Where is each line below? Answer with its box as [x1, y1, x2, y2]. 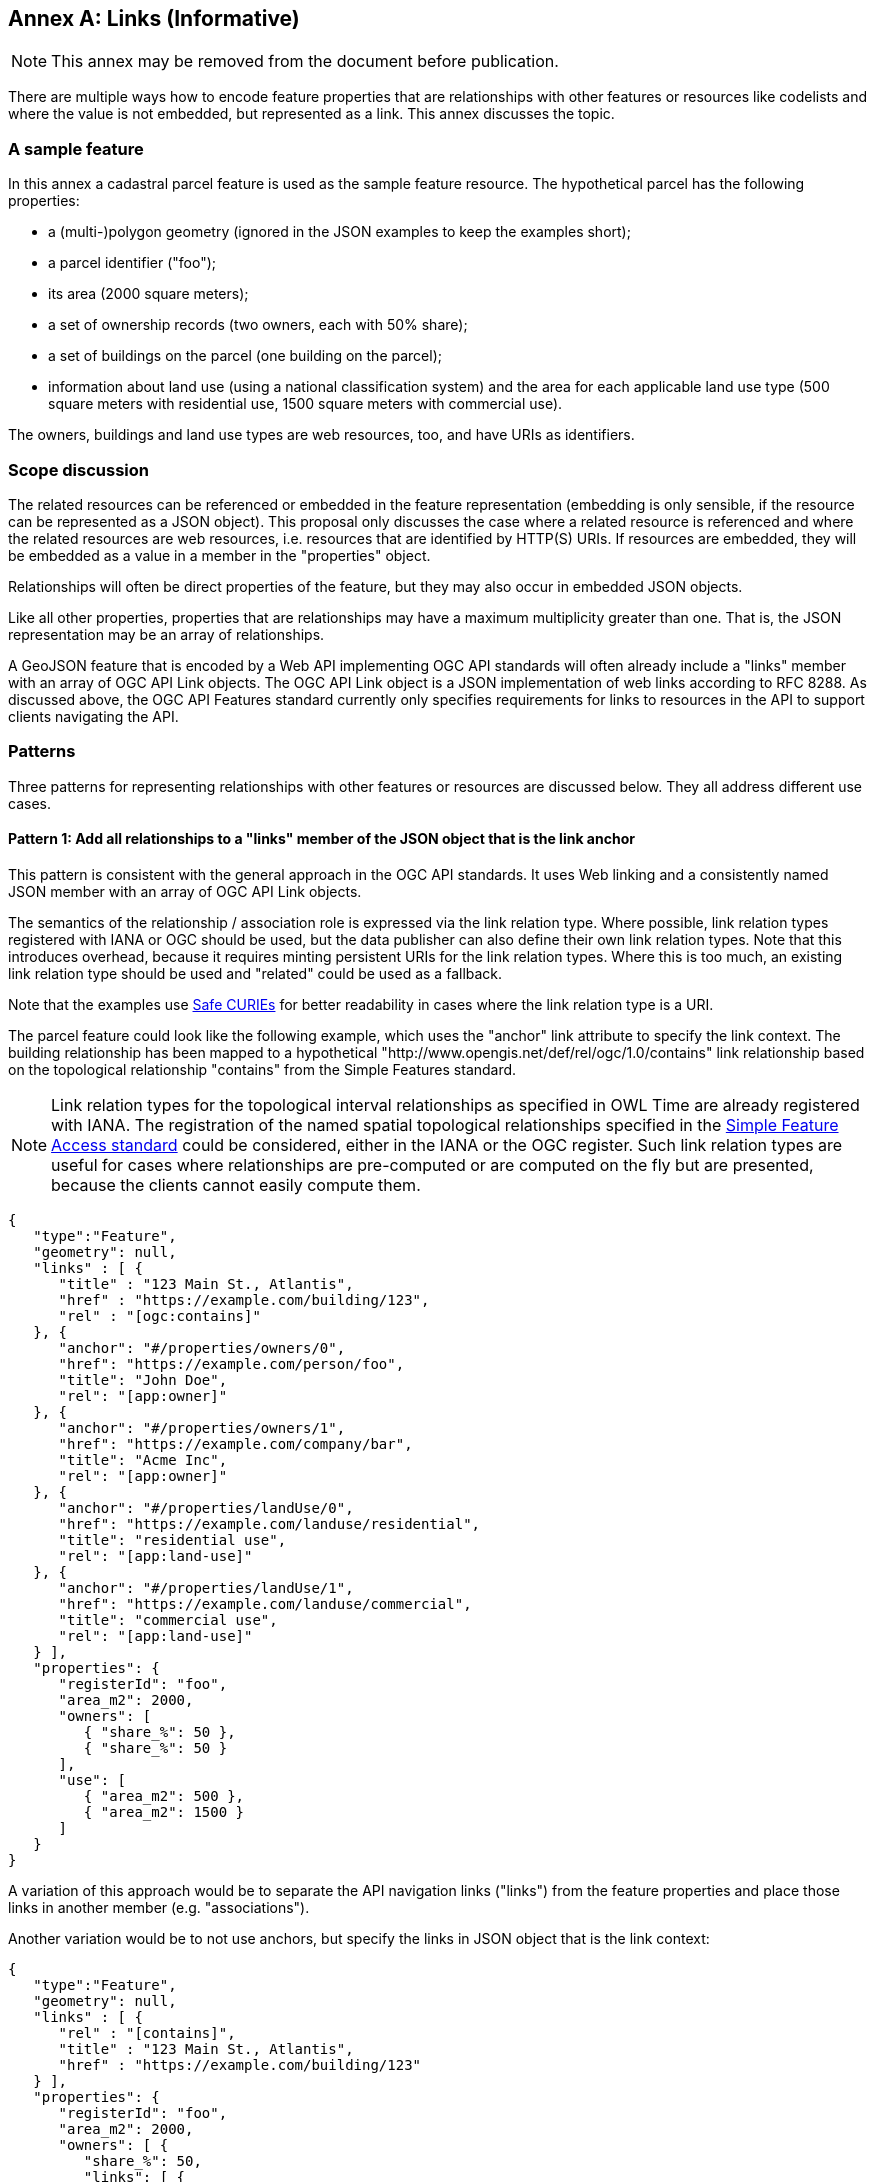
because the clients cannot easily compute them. [51, 1174, 421, 1195]
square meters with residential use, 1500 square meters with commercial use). [48, 395, 563, 413]
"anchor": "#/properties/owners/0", [58, 1339, 346, 1356]
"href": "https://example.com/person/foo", [58, 1355, 405, 1372]
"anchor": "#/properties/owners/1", [58, 1419, 346, 1436]
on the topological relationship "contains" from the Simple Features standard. [8, 1060, 517, 1078]
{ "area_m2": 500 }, [83, 1787, 245, 1804]
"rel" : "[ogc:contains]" [58, 1307, 261, 1324]
